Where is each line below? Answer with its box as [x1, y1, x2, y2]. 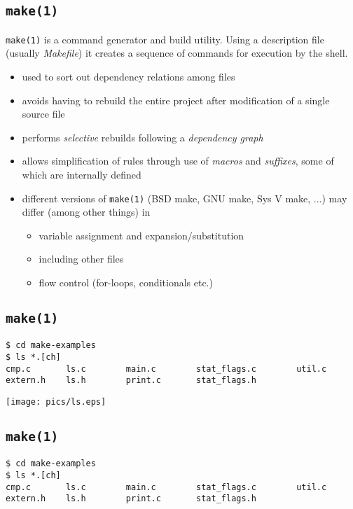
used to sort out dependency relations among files [22, 69, 235, 84]
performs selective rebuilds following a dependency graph [22, 130, 263, 144]
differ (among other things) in [22, 204, 151, 219]
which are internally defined [22, 167, 141, 181]
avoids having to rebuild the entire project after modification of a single [22, 92, 330, 107]
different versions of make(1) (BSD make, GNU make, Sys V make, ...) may [22, 190, 347, 205]
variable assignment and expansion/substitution [39, 228, 244, 242]
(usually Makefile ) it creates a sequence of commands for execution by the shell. [6, 46, 348, 60]
